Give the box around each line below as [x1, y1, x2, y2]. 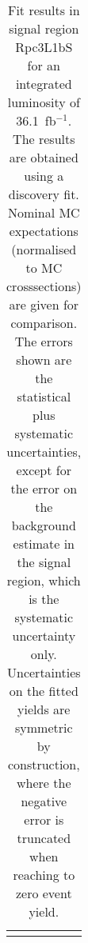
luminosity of [7, 93, 80, 111]
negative [21, 792, 67, 810]
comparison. [10, 314, 78, 332]
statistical [17, 387, 71, 406]
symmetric [15, 718, 73, 737]
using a [24, 166, 64, 185]
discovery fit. [8, 185, 79, 203]
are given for [9, 295, 79, 314]
